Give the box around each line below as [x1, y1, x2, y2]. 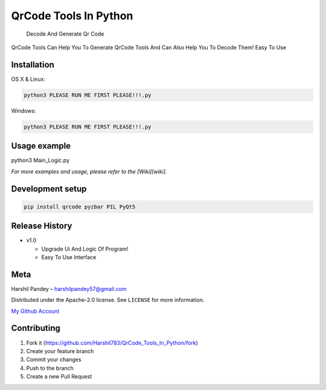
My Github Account [11, 307, 60, 315]
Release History [11, 221, 72, 231]
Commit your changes [26, 356, 81, 363]
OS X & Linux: [11, 75, 45, 83]
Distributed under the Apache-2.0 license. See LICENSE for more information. [11, 296, 205, 304]
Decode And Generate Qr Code [26, 30, 104, 37]
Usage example [11, 141, 71, 151]
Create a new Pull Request [26, 373, 92, 380]
